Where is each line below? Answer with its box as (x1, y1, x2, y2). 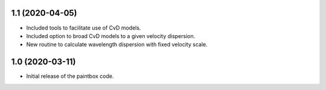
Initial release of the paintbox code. (26, 72, 114, 80)
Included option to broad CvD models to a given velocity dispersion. (26, 32, 196, 39)
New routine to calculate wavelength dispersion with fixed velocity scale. (26, 41, 208, 48)
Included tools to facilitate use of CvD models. (26, 24, 141, 31)
